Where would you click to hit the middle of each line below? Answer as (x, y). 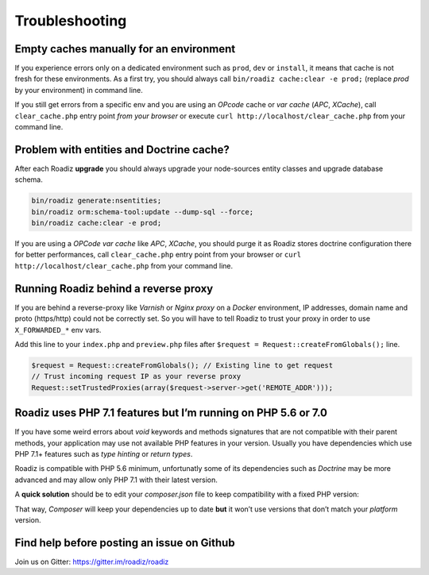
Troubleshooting (71, 21)
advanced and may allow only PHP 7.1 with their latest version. (116, 480)
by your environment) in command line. (79, 90)
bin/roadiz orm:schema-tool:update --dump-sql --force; (143, 212)
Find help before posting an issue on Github (125, 543)
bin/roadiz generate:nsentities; (97, 201)
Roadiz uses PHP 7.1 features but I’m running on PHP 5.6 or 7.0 (171, 413)
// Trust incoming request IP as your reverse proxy (136, 376)
